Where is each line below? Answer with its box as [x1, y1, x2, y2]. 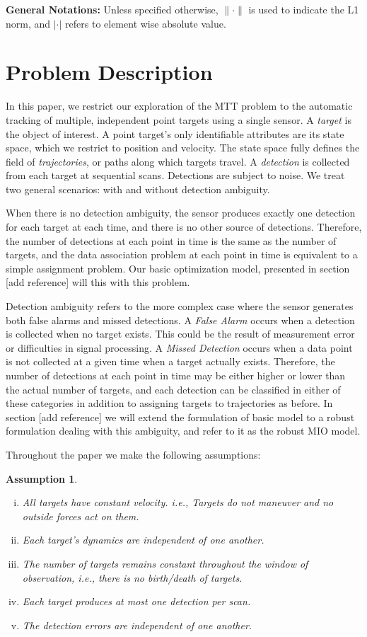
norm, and [6, 16, 51, 30]
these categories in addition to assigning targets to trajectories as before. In [6, 396, 333, 411]
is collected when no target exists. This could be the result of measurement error [6, 326, 355, 341]
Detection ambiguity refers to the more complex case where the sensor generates [6, 299, 354, 314]
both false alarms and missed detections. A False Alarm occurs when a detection [6, 312, 355, 327]
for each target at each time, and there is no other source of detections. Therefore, [6, 219, 362, 234]
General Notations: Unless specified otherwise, [6, 2, 219, 16]
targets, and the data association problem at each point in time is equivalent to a [6, 247, 358, 262]
